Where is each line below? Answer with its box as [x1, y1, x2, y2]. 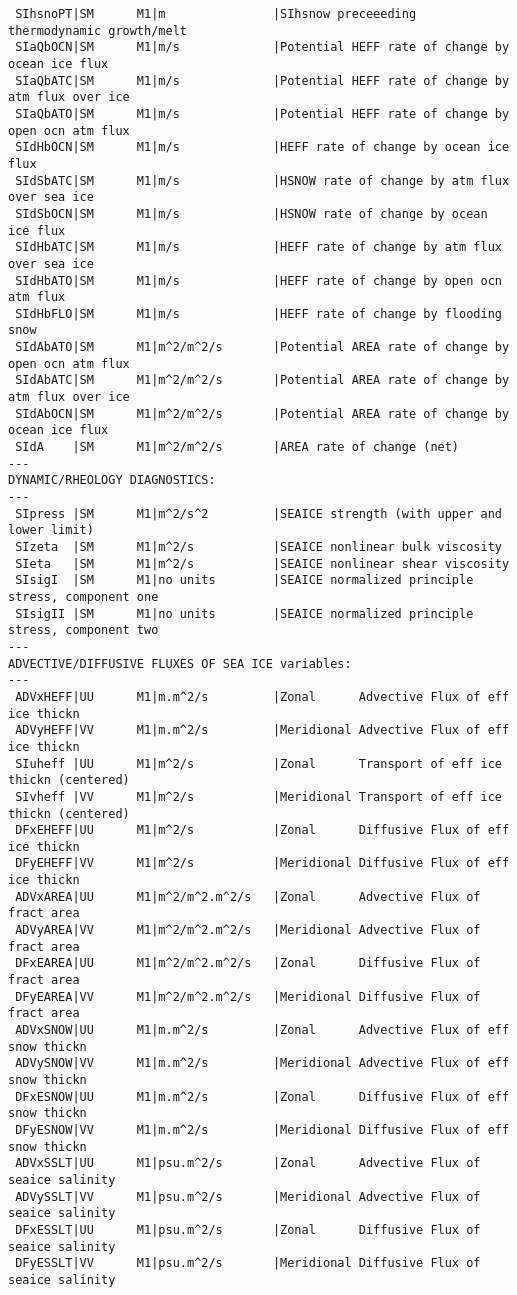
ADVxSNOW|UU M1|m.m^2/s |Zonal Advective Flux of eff [15, 1023, 510, 1038]
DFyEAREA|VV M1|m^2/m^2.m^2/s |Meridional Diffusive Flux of [15, 989, 481, 1004]
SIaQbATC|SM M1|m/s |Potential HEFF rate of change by [15, 73, 510, 88]
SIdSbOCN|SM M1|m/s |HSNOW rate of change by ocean [15, 206, 488, 221]
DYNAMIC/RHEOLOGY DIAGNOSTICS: [8, 473, 216, 488]
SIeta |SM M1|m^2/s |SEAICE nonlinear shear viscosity [15, 556, 510, 571]
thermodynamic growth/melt [8, 23, 187, 38]
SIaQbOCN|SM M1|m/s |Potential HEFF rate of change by [15, 40, 510, 55]
